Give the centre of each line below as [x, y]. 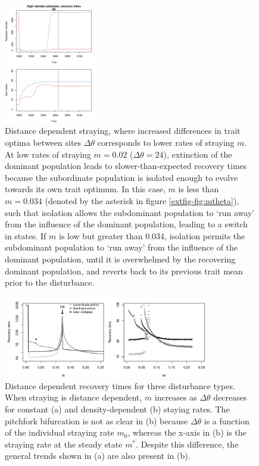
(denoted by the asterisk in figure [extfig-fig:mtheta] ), [142, 201]
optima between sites [43, 143]
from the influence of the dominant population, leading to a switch [127, 224]
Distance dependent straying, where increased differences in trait [123, 131]
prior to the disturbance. [50, 282]
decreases [230, 397]
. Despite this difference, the [187, 444]
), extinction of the [198, 154]
